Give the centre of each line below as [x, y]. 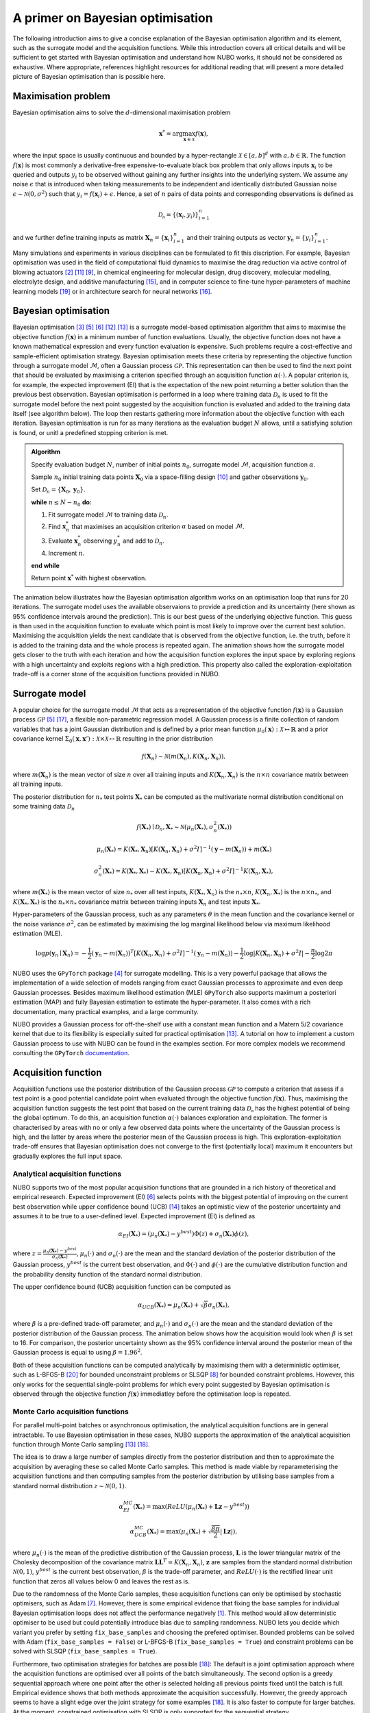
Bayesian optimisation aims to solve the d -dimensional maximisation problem [122, 112]
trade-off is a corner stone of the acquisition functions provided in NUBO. [116, 674]
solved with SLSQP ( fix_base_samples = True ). [85, 1651]
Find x [57, 526]
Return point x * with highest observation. [89, 578]
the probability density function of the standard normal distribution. [108, 1274]
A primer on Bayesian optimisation [113, 18]
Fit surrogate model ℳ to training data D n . [108, 515]
